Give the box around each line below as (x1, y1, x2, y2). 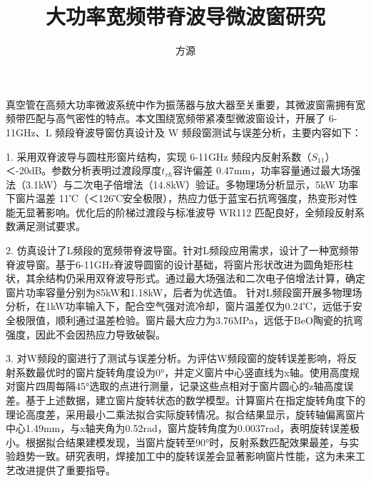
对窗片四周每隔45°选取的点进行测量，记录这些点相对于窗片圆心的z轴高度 (6, 378, 344, 393)
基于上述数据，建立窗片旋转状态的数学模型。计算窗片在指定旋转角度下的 (25, 393, 365, 407)
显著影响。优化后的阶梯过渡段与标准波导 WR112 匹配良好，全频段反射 (25, 204, 355, 219)
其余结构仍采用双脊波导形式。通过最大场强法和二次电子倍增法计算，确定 (25, 271, 365, 286)
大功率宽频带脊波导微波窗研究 (45, 1, 325, 31)
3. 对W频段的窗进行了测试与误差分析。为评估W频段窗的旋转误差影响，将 (6, 351, 347, 366)
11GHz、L (6, 124, 52, 139)
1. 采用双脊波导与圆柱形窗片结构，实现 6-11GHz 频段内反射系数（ (6, 149, 312, 164)
